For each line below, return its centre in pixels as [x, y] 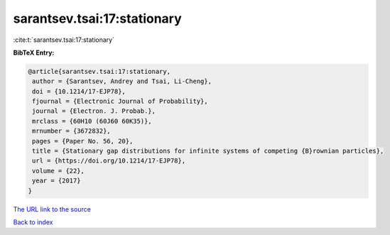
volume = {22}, [59, 171]
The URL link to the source [52, 209]
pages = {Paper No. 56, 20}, [83, 141]
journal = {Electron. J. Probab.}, [94, 111]
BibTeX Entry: [34, 53]
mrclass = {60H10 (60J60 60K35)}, [92, 121]
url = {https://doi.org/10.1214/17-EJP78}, [109, 161]
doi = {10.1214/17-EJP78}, [79, 91]
